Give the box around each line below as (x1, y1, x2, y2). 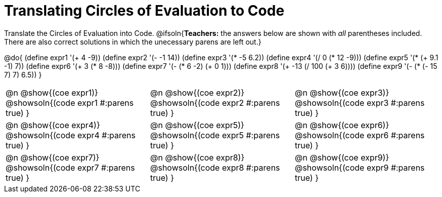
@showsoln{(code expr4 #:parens (6, 130, 136, 140)
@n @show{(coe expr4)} (6, 120, 100, 130)
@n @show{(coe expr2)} (150, 87, 245, 98)
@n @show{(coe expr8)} (150, 152, 245, 163)
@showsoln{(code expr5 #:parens (150, 130, 280, 140)
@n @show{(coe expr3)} (294, 87, 389, 98)
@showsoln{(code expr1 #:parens (6, 97, 134, 108)
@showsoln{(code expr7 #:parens (6, 162, 135, 173)
